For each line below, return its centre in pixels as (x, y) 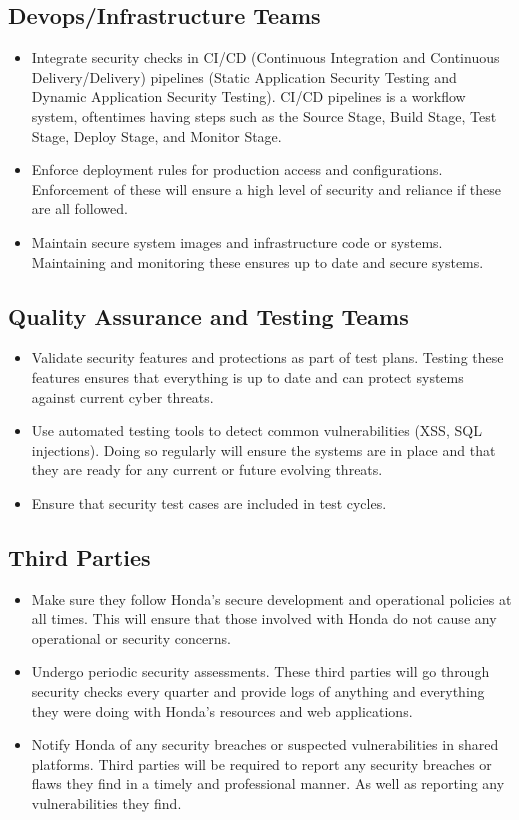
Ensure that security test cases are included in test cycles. (209, 502)
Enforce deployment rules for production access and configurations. (237, 169)
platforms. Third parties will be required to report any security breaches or (261, 763)
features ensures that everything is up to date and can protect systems (247, 376)
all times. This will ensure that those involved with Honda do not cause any (264, 618)
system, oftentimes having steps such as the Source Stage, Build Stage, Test (264, 115)
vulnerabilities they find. (106, 803)
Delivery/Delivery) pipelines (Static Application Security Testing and (244, 76)
